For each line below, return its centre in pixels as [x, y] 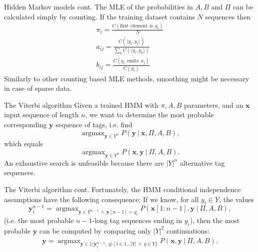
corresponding [25, 124]
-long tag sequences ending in [137, 220]
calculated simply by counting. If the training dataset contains [99, 16]
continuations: [188, 230]
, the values [236, 199]
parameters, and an [213, 105]
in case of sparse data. [38, 88]
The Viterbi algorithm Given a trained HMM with [81, 105]
